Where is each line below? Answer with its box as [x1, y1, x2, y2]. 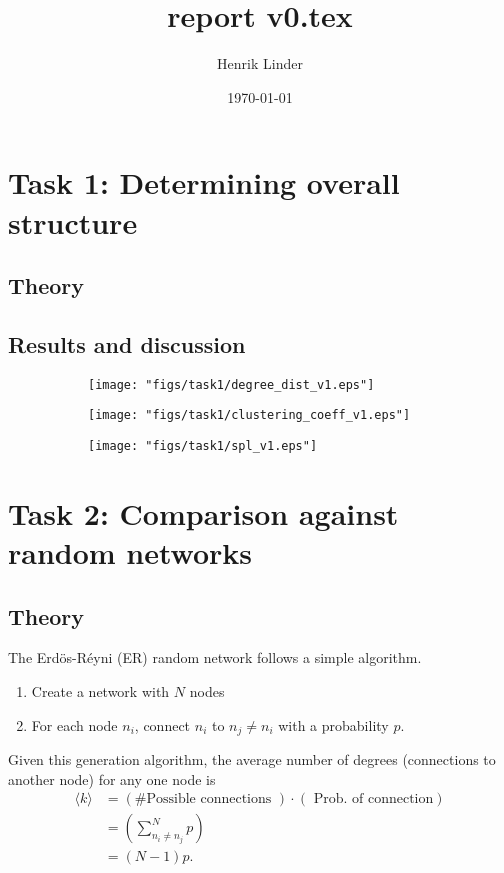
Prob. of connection [313, 792, 434, 807]
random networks [8, 532, 253, 573]
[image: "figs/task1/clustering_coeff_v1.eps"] [88, 408, 411, 423]
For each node [31, 714, 118, 735]
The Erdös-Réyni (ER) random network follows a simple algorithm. [8, 647, 422, 668]
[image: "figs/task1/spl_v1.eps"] [88, 438, 318, 453]
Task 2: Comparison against [8, 492, 399, 533]
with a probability [278, 714, 389, 735]
